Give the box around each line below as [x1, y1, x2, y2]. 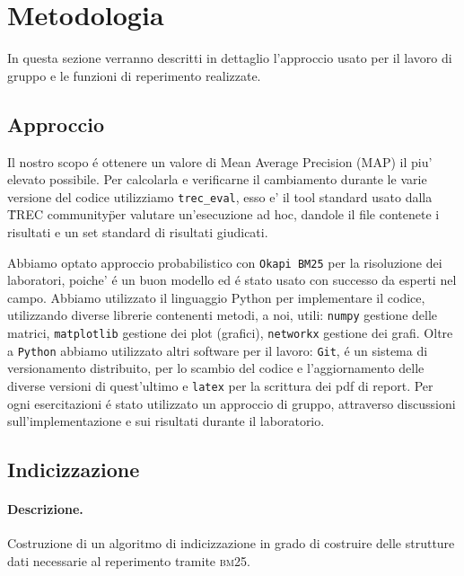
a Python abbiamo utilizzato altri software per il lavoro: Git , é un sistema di [7, 341, 428, 359]
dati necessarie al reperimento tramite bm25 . [7, 551, 250, 570]
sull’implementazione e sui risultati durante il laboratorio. [7, 412, 325, 430]
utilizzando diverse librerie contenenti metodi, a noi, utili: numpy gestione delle [7, 306, 438, 324]
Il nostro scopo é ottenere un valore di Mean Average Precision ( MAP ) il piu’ [7, 152, 433, 171]
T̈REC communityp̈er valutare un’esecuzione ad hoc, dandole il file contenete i [7, 205, 440, 224]
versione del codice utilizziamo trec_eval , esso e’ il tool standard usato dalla [7, 187, 433, 206]
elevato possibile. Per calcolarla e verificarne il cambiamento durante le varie [7, 170, 427, 189]
